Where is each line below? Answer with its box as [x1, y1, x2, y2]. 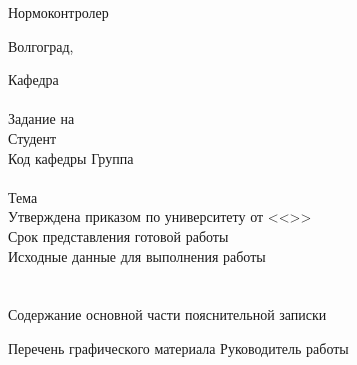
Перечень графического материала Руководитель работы [8, 337, 349, 358]
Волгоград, [8, 35, 74, 56]
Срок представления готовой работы [8, 225, 229, 246]
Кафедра [8, 69, 59, 90]
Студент [8, 127, 57, 148]
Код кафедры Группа [8, 147, 134, 168]
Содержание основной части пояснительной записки [8, 304, 327, 325]
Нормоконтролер [8, 2, 109, 22]
